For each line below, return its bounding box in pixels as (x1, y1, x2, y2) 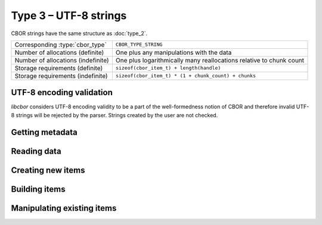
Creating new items (11, 165, 85, 175)
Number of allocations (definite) (14, 48, 104, 57)
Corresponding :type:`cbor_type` (14, 40, 107, 49)
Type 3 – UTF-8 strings (11, 9, 127, 22)
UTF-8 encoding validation (11, 87, 113, 98)
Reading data (11, 146, 62, 156)
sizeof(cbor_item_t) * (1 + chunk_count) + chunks (115, 73, 256, 79)
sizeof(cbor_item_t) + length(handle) (115, 65, 221, 71)
